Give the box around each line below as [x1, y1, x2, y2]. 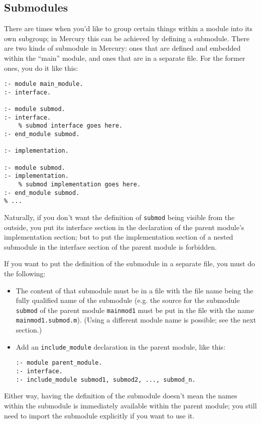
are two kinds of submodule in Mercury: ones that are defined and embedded [4, 43, 241, 53]
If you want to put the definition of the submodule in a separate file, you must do [4, 258, 255, 269]
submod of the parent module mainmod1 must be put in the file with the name [16, 304, 254, 315]
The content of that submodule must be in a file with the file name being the [16, 285, 253, 295]
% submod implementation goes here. [18, 181, 141, 188]
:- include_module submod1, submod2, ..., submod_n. [16, 376, 196, 383]
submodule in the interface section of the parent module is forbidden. [4, 241, 217, 252]
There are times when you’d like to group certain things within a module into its [4, 23, 253, 34]
